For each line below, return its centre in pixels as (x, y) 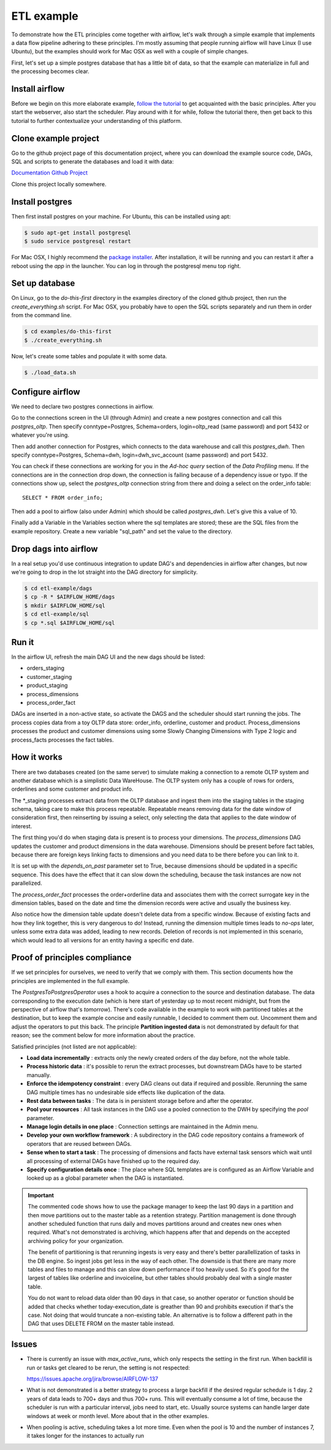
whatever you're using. (40, 435)
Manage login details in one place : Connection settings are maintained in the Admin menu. (143, 1127)
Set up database (43, 284)
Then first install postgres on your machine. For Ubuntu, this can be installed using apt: (121, 216)
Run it (23, 642)
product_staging (47, 686)
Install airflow (38, 89)
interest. (22, 826)
